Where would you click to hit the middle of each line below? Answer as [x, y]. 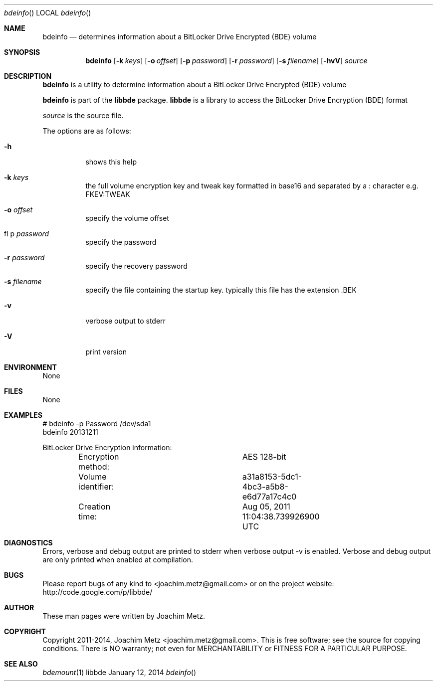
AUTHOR [19, 607]
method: [94, 467]
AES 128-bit [264, 457]
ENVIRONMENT [30, 367]
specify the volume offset [127, 218]
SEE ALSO [21, 664]
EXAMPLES [23, 415]
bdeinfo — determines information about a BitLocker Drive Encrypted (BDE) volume [180, 37]
